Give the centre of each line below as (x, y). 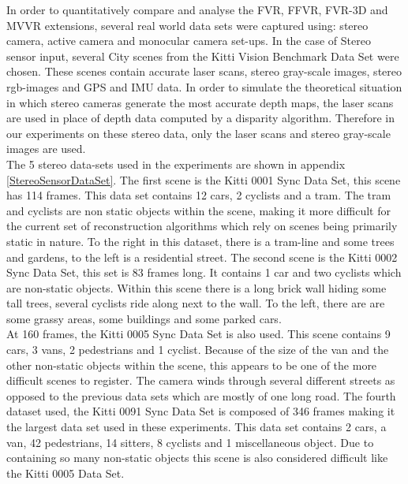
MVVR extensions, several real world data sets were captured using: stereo (187, 25)
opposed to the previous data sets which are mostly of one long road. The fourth (201, 395)
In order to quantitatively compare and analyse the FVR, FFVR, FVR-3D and (197, 9)
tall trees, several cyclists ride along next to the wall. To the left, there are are (196, 303)
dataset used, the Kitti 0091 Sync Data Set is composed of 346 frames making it (201, 411)
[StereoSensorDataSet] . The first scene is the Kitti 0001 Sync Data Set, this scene (204, 179)
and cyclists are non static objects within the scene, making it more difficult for (198, 210)
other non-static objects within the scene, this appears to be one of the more (192, 365)
